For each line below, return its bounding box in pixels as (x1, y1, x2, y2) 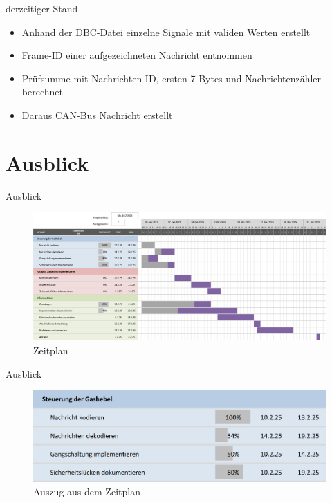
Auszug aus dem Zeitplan (33, 484, 140, 498)
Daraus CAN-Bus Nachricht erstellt (21, 107, 173, 122)
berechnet (21, 84, 63, 99)
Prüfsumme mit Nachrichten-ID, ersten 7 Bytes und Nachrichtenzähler (21, 71, 322, 85)
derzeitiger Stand (6, 1, 78, 15)
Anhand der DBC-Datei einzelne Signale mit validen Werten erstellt (21, 24, 311, 39)
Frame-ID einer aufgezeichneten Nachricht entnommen (21, 48, 252, 62)
